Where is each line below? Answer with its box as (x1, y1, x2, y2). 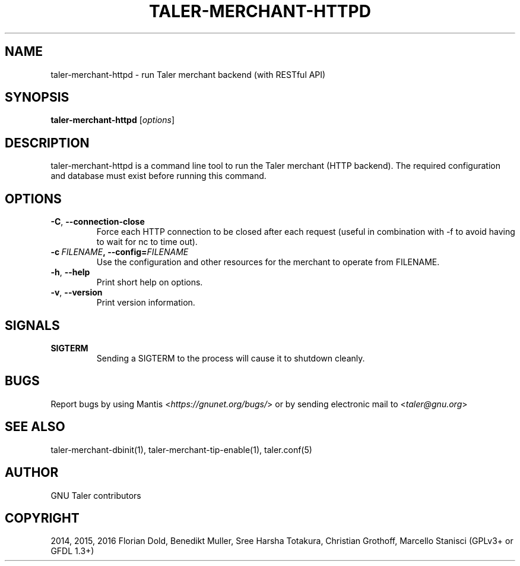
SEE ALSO (5, 419, 65, 435)
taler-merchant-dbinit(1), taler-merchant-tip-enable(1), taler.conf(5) (50, 444, 312, 455)
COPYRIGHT (5, 510, 80, 526)
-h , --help (50, 267, 90, 278)
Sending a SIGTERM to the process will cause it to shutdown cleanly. (96, 353, 365, 363)
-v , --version (50, 287, 103, 298)
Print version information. (96, 297, 195, 308)
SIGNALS (5, 317, 60, 333)
